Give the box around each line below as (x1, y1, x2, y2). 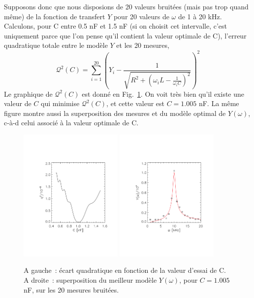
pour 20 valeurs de (113, 11, 169, 21)
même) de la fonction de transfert (4, 11, 105, 21)
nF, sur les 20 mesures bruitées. (24, 284, 119, 295)
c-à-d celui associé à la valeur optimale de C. (4, 117, 139, 128)
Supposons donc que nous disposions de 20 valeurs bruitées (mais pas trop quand (4, 1, 249, 11)
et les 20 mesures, (116, 40, 169, 50)
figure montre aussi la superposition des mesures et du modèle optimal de (4, 108, 226, 118)
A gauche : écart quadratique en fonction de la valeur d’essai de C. (24, 265, 226, 275)
